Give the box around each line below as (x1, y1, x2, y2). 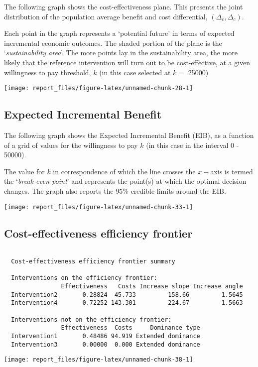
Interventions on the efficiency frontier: (11, 274, 157, 282)
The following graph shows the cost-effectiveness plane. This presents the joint (4, 1, 243, 11)
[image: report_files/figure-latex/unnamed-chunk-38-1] (4, 356, 193, 364)
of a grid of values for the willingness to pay (4, 139, 138, 150)
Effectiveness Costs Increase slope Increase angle (61, 283, 243, 290)
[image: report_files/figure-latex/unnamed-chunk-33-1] (4, 203, 193, 211)
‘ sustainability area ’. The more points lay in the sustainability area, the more (4, 47, 238, 58)
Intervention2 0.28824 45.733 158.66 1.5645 (11, 291, 243, 298)
